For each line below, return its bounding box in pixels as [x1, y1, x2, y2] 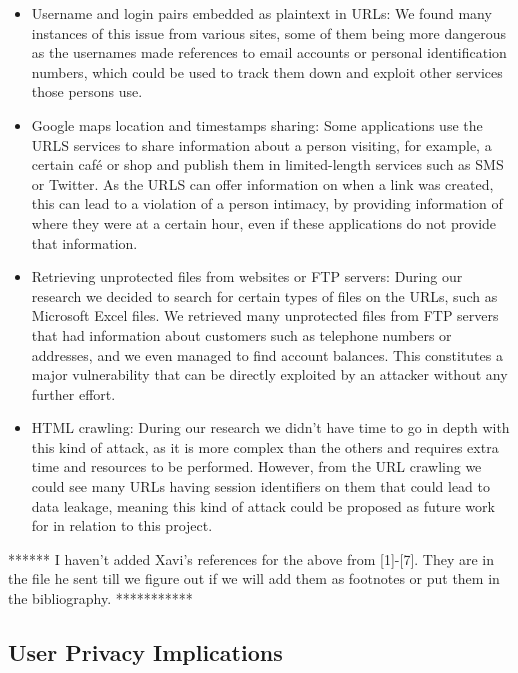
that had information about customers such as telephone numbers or [31, 324, 452, 345]
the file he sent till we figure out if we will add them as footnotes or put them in [8, 568, 500, 589]
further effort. [31, 383, 116, 404]
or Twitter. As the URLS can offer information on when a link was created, [31, 173, 494, 194]
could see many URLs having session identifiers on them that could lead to [31, 476, 490, 497]
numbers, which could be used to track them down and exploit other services [31, 61, 503, 82]
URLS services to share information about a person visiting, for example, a [31, 134, 492, 155]
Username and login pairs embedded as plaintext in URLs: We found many [31, 3, 492, 23]
